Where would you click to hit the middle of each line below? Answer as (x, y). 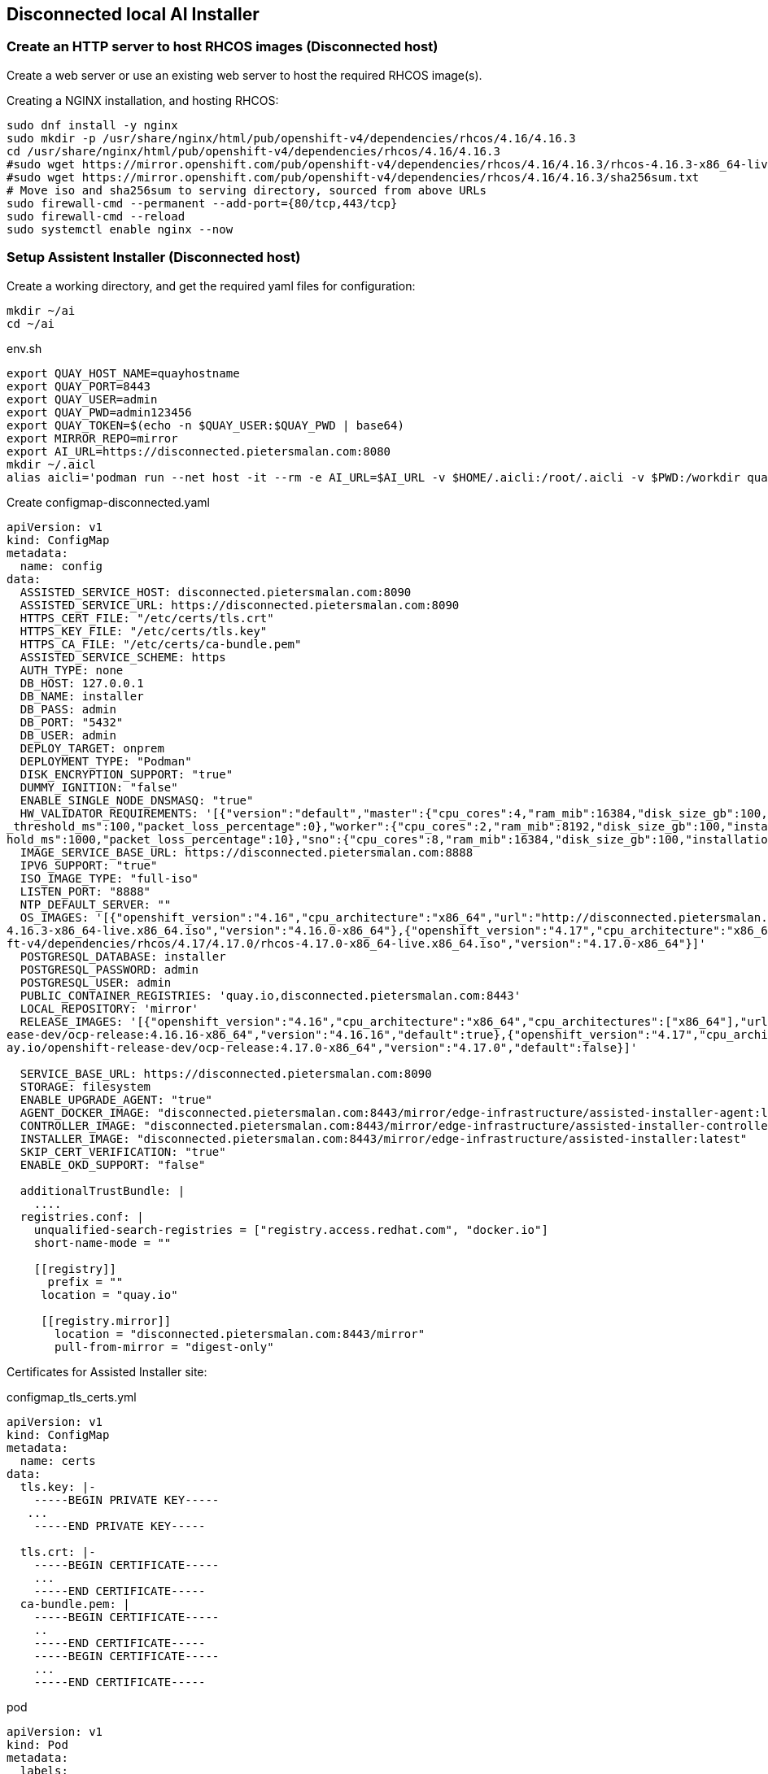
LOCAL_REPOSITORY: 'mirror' (109, 1008)
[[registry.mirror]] (106, 1321)
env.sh (24, 348)
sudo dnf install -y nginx (92, 125)
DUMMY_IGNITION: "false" (99, 787)
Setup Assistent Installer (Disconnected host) (154, 257)
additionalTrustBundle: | (103, 1190)
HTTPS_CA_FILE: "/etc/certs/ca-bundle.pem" (161, 644)
